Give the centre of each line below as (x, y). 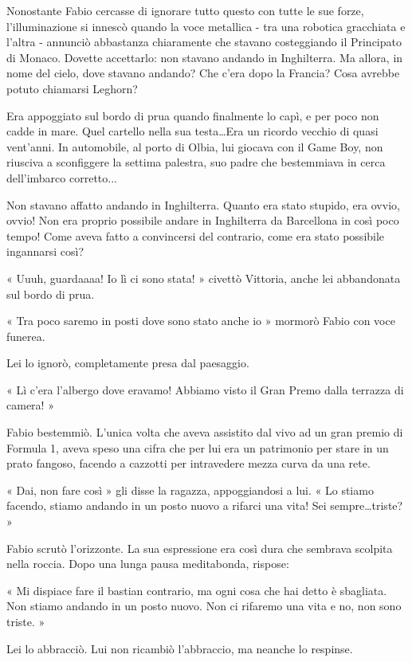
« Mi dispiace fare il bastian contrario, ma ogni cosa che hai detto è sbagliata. (197, 590)
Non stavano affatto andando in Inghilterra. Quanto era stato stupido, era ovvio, (203, 204)
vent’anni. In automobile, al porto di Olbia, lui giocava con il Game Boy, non (195, 146)
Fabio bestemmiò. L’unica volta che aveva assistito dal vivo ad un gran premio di (205, 432)
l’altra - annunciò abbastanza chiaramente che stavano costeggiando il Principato (204, 42)
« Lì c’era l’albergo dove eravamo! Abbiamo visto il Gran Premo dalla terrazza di (205, 389)
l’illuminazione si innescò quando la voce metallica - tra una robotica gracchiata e (206, 26)
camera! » (30, 405)
